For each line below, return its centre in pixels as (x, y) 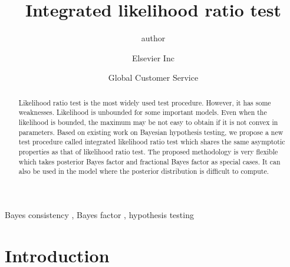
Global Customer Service (153, 78)
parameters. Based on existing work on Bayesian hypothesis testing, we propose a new (151, 132)
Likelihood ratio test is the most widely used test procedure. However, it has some (145, 102)
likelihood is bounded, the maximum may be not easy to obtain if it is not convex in (148, 122)
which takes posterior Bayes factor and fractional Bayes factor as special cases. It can (149, 161)
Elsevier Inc (153, 57)
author (153, 38)
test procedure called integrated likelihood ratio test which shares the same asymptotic (152, 142)
